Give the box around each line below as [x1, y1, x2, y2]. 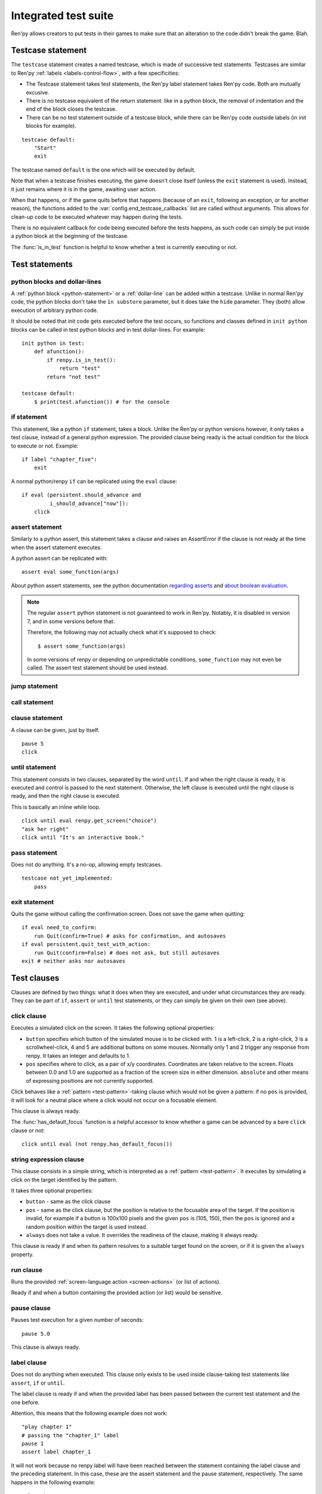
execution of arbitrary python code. [11, 307, 98, 314]
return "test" [59, 365, 101, 372]
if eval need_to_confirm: [21, 924, 98, 931]
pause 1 [21, 1440, 44, 1447]
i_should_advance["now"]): [49, 500, 129, 507]
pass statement [11, 849, 58, 857]
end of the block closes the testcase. [26, 105, 117, 113]
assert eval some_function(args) [21, 568, 119, 575]
